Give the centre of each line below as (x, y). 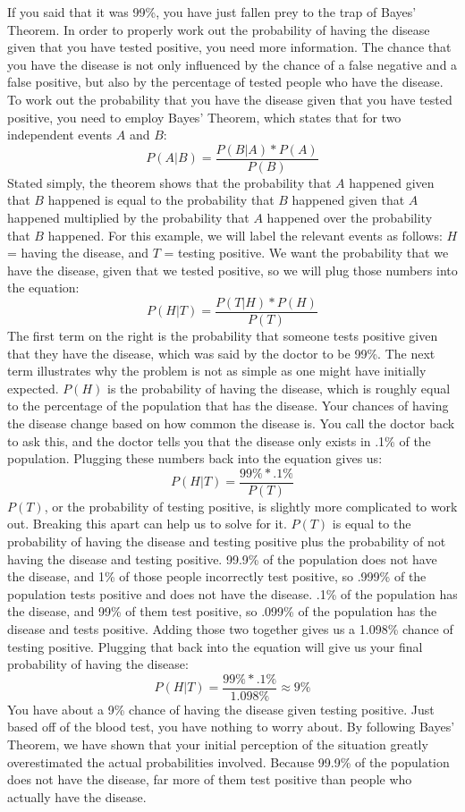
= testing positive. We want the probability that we (306, 253)
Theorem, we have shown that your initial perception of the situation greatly (218, 744)
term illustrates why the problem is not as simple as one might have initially (217, 371)
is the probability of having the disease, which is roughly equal (279, 388)
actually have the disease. (77, 796)
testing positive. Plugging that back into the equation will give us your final (215, 646)
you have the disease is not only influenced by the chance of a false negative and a (232, 64)
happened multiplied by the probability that (128, 217)
